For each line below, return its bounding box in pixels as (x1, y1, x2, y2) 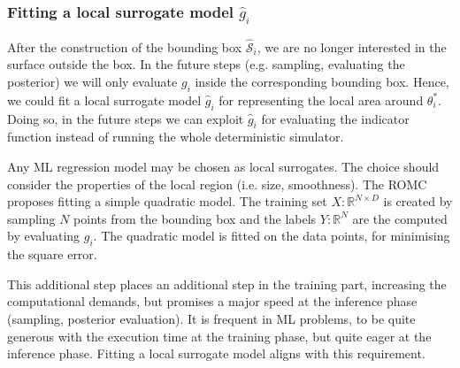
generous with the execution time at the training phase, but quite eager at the (7, 326, 432, 345)
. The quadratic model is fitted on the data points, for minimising (93, 226, 450, 245)
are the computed (352, 209, 448, 227)
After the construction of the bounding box (7, 37, 242, 56)
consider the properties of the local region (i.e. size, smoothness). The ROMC (7, 174, 427, 193)
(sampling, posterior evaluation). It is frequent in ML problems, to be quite (7, 309, 416, 327)
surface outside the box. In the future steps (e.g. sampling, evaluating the (7, 55, 405, 73)
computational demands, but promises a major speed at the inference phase (7, 292, 418, 310)
